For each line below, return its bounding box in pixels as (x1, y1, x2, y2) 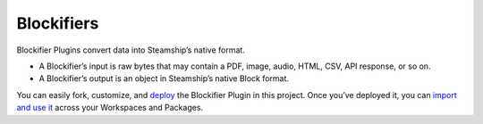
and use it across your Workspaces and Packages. (16, 103, 204, 113)
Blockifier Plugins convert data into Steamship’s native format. (16, 45, 245, 55)
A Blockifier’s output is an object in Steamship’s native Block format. (38, 73, 290, 84)
